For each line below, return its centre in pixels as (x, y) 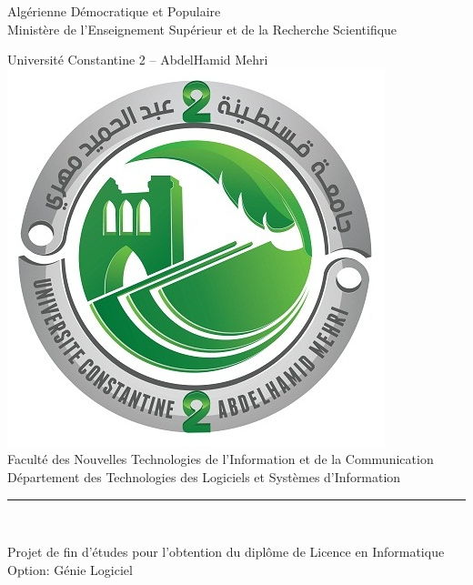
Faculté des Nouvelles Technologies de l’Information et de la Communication (221, 459)
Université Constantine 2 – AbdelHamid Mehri (138, 60)
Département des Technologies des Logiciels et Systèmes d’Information (204, 476)
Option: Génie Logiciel (70, 569)
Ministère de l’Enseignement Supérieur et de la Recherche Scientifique (202, 29)
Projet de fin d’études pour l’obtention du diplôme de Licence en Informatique (226, 552)
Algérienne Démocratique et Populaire (114, 11)
